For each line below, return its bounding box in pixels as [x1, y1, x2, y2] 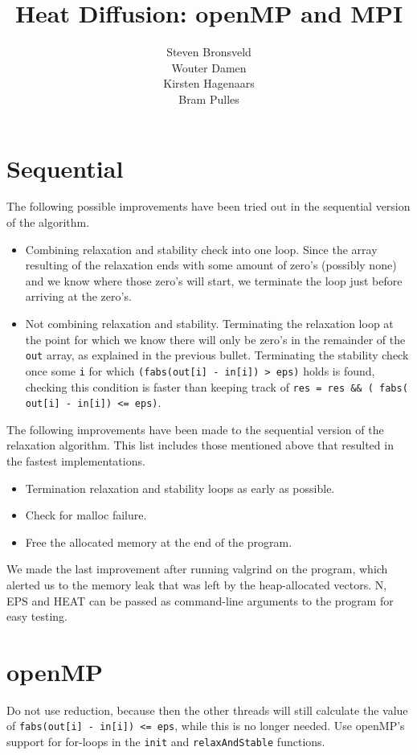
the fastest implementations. [6, 453, 145, 469]
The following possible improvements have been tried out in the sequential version [6, 198, 411, 215]
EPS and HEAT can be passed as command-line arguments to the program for [6, 592, 394, 609]
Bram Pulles [178, 90, 239, 107]
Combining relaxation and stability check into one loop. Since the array [25, 240, 378, 257]
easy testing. [6, 608, 67, 625]
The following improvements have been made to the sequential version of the [6, 421, 384, 437]
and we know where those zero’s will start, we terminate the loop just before [25, 272, 403, 289]
